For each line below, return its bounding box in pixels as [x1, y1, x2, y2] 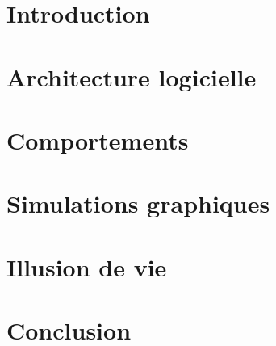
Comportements [6, 123, 189, 156]
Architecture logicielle [6, 60, 257, 93]
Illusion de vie [6, 250, 167, 283]
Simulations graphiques [6, 187, 270, 220]
